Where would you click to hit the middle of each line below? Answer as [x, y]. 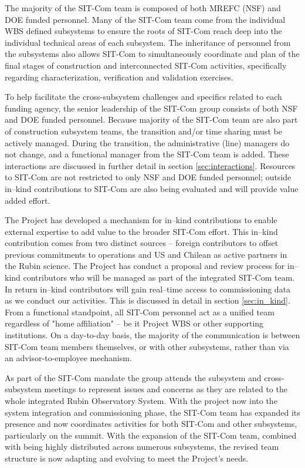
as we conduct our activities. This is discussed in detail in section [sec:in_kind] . [148, 300]
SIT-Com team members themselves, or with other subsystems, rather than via [147, 346]
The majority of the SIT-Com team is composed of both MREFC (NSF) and [143, 8]
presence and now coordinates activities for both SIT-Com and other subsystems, [151, 424]
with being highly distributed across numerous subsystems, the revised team [142, 447]
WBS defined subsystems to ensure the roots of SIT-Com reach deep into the [143, 31]
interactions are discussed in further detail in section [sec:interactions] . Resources [150, 165]
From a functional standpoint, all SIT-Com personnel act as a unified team [140, 312]
